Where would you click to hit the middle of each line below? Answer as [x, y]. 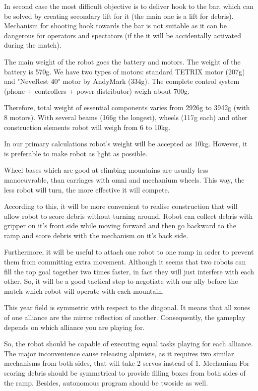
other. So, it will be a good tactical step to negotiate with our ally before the [121, 281]
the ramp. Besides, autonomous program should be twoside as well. [106, 382]
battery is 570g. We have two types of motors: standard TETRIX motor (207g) [125, 71]
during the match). [33, 45]
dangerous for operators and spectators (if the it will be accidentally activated [123, 35]
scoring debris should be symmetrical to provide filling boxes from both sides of [125, 373]
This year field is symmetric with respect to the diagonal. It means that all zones [127, 307]
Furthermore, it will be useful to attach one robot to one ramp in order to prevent [129, 252]
